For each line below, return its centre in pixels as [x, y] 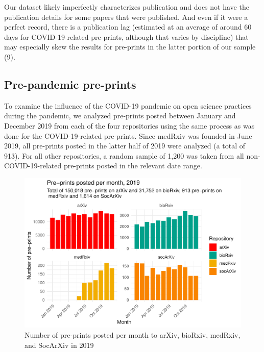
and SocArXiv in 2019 [59, 345]
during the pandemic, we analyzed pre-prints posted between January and [120, 116]
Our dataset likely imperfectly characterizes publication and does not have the [127, 7]
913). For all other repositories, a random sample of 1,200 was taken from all [124, 155]
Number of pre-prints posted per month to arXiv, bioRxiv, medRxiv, [133, 335]
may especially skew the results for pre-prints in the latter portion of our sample [130, 47]
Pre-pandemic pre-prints [70, 84]
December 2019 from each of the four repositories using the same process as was [129, 125]
